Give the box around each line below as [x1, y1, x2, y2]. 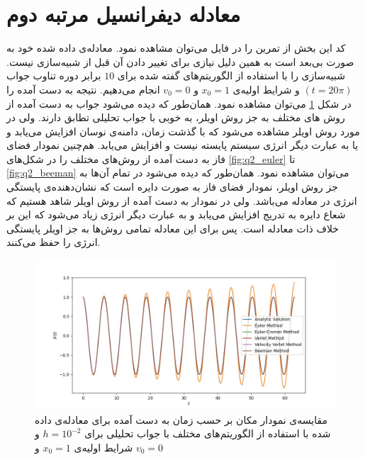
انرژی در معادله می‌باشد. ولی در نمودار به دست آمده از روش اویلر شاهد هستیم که [6, 193, 357, 208]
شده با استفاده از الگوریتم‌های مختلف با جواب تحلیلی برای [84, 426, 331, 441]
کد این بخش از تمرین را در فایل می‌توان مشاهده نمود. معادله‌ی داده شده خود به [6, 40, 346, 55]
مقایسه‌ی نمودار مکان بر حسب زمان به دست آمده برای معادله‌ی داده [35, 412, 328, 427]
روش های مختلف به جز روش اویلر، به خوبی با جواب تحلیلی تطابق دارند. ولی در [6, 110, 345, 125]
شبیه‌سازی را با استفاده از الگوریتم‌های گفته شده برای [117, 68, 346, 83]
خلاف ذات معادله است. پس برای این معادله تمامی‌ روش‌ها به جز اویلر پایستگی [6, 220, 339, 235]
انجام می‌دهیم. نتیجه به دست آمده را [6, 82, 160, 96]
